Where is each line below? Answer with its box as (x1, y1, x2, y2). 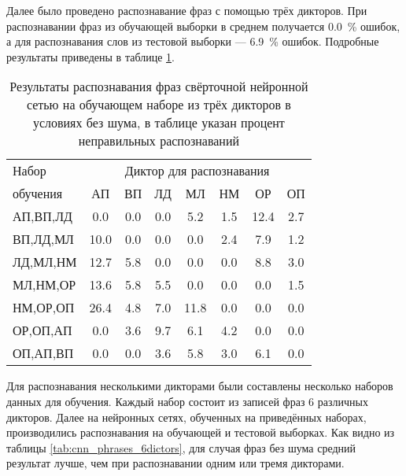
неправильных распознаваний (78, 131, 240, 150)
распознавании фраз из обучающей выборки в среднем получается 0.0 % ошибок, (6, 17, 400, 34)
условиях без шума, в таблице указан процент (32, 113, 285, 132)
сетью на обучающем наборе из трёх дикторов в (26, 95, 291, 114)
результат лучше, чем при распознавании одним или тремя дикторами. (6, 455, 345, 471)
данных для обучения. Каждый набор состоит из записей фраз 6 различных (6, 393, 368, 409)
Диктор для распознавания (124, 161, 270, 180)
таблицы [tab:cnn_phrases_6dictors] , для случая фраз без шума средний (6, 439, 356, 456)
